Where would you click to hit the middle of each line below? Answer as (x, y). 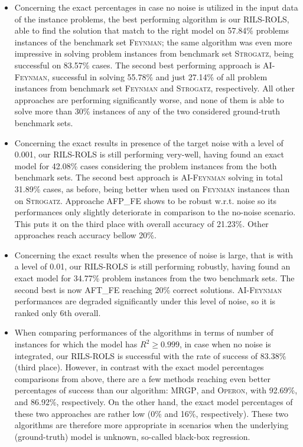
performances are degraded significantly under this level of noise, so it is (145, 301)
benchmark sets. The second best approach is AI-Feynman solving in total (149, 177)
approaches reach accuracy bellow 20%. (85, 235)
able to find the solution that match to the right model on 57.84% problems (151, 30)
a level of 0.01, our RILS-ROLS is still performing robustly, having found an (152, 266)
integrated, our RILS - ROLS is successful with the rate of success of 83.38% (150, 355)
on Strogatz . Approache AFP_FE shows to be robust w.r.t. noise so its (146, 200)
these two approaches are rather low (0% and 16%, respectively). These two (151, 413)
